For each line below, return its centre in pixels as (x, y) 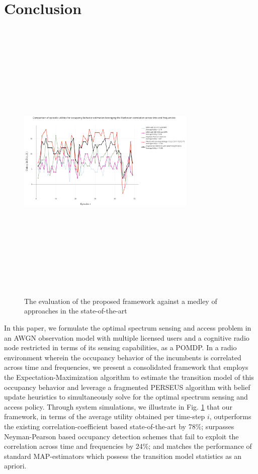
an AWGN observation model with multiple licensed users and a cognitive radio (127, 337)
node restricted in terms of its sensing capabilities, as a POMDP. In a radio (120, 347)
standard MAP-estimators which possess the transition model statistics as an (123, 456)
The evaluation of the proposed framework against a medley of (121, 301)
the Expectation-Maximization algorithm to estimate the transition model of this (129, 377)
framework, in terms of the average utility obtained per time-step (105, 416)
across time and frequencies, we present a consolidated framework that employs (126, 367)
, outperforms (230, 416)
